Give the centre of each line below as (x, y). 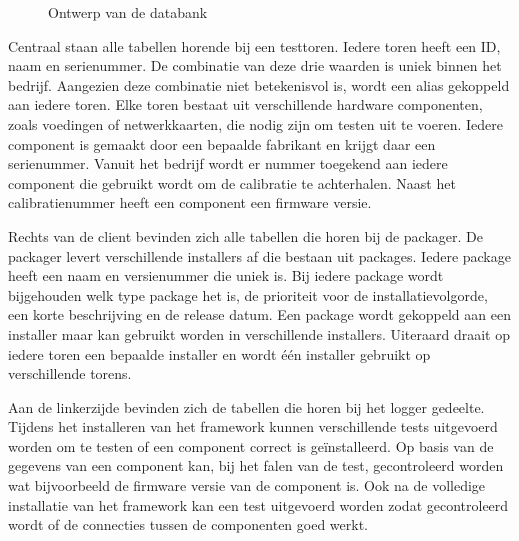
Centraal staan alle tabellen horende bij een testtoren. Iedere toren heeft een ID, (254, 45)
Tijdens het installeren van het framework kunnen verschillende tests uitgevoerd (253, 426)
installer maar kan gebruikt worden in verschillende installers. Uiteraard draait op (259, 333)
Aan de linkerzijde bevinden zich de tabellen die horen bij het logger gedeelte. (246, 406)
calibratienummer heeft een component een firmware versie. (190, 202)
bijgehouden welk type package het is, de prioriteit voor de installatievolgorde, (248, 294)
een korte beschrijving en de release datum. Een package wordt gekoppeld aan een (259, 314)
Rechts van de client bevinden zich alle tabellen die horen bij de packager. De (245, 235)
